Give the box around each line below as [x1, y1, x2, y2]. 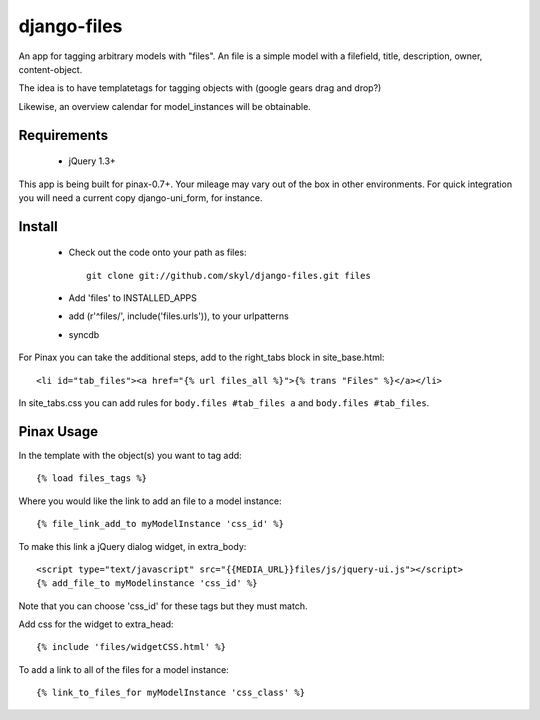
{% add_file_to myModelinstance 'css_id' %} [36, 578, 259, 589]
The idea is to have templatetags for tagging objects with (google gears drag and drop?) [18, 82, 382, 94]
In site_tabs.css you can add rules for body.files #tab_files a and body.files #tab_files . [18, 397, 430, 409]
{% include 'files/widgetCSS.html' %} [36, 641, 227, 653]
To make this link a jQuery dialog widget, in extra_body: [18, 540, 247, 552]
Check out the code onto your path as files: [68, 246, 247, 259]
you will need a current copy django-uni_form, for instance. [18, 191, 264, 204]
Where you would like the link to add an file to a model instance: [18, 495, 282, 507]
